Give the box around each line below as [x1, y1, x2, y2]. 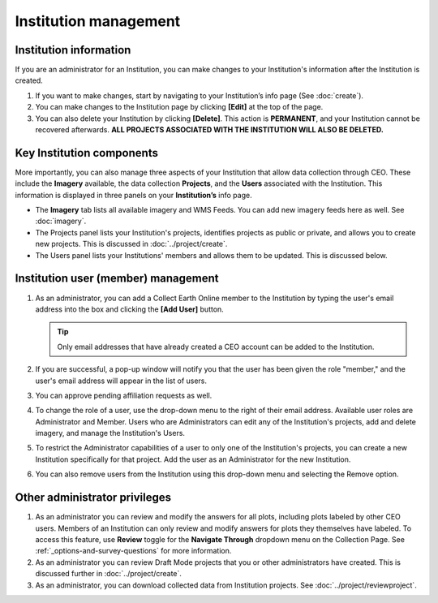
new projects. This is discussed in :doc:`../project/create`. [35, 239, 228, 249]
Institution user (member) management [15, 272, 219, 286]
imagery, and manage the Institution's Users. [35, 429, 186, 438]
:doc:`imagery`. [35, 216, 87, 226]
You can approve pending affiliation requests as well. [35, 390, 213, 400]
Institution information [15, 43, 131, 57]
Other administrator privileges [15, 491, 172, 505]
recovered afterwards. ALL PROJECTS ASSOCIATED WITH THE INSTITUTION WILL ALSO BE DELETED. [35, 125, 384, 135]
